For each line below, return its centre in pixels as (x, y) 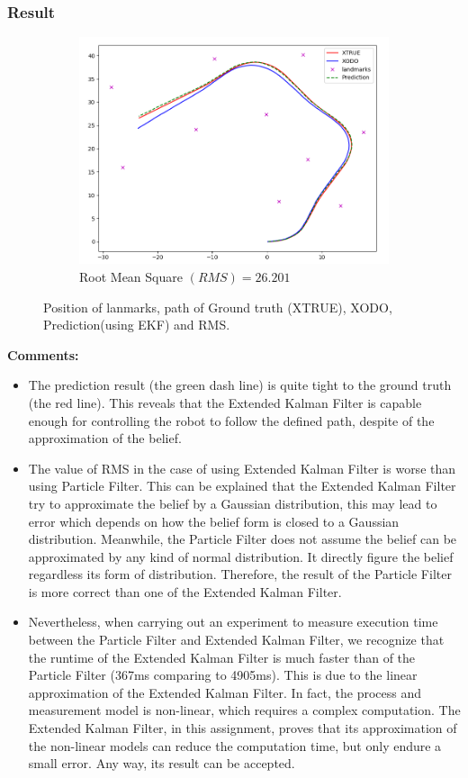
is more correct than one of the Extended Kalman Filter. (185, 591)
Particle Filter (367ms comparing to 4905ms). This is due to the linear (223, 675)
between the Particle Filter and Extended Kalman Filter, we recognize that (236, 640)
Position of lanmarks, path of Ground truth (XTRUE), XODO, (218, 307)
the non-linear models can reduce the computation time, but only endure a (235, 745)
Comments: (43, 354)
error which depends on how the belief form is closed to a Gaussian (214, 521)
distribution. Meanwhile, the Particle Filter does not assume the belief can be (243, 539)
